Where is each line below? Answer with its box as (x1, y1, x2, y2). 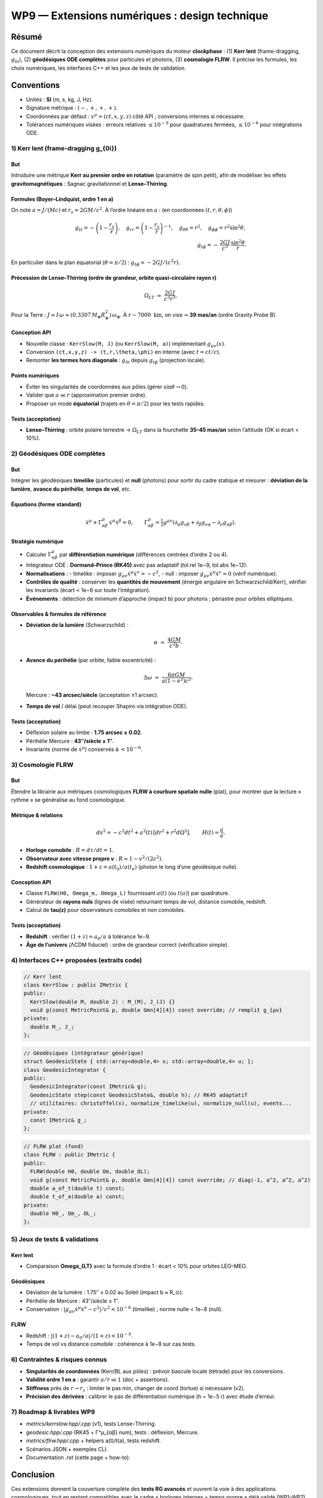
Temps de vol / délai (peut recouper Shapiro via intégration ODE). (26, 702, 188, 709)
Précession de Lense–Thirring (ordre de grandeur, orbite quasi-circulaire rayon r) (11, 274, 217, 282)
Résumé (11, 32, 42, 42)
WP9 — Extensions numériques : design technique (11, 9, 269, 22)
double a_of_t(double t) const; (30, 1185, 125, 1192)
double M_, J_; (30, 1023, 75, 1030)
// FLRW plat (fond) (23, 1143, 84, 1150)
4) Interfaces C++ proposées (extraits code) (11, 956, 142, 964)
